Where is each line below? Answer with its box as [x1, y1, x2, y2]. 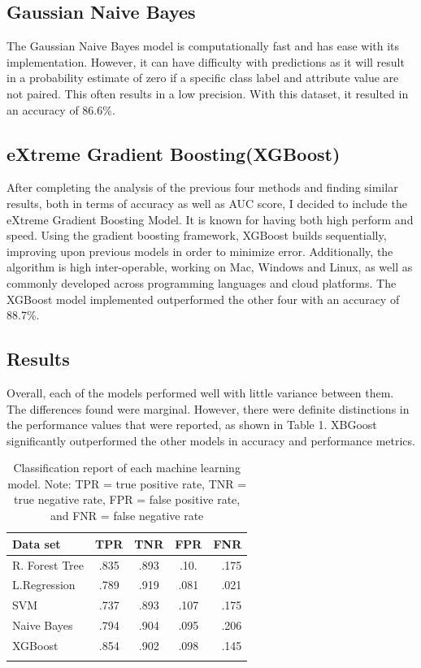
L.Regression [12, 576, 76, 593]
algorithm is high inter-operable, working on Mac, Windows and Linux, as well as [7, 258, 413, 275]
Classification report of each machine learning [13, 459, 241, 476]
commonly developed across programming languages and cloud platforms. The [7, 274, 397, 291]
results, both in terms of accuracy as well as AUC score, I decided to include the [7, 194, 407, 211]
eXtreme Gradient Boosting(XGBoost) [7, 141, 341, 166]
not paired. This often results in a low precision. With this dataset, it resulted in [7, 85, 409, 102]
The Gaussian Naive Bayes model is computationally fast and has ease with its [7, 37, 400, 54]
